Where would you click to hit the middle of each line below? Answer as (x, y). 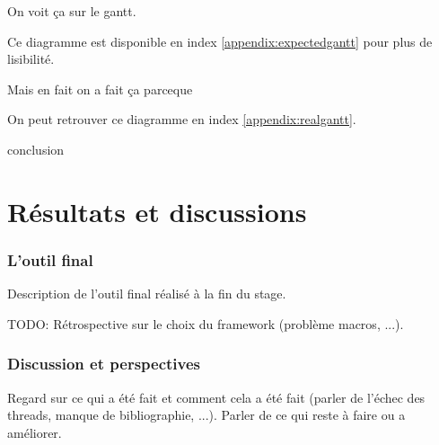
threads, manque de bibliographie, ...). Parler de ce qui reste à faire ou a (206, 415)
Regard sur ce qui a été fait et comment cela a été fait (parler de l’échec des (216, 397)
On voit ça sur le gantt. (72, 11)
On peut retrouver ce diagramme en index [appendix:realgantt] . (182, 119)
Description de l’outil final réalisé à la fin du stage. (147, 294)
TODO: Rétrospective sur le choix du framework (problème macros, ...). (206, 323)
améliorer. (35, 432)
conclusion (36, 149)
